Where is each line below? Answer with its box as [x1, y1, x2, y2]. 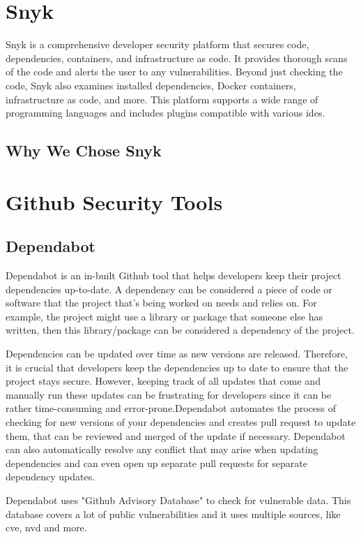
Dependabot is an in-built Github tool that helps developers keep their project [6, 268, 341, 283]
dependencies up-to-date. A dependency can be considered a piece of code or [6, 281, 332, 296]
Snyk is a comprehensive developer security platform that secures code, [6, 37, 309, 52]
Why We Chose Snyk [6, 140, 162, 161]
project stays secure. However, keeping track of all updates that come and [6, 374, 321, 388]
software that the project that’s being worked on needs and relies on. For [6, 295, 317, 310]
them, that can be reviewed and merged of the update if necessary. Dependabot [6, 428, 346, 443]
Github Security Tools [6, 187, 223, 216]
